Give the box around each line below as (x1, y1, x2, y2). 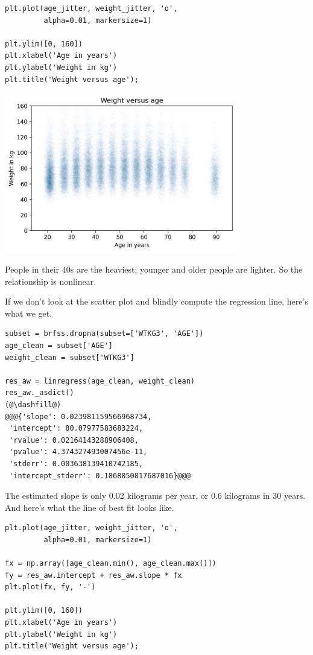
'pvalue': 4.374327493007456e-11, (9, 448, 148, 457)
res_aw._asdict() (5, 388, 74, 397)
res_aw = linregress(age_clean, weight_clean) (5, 376, 195, 385)
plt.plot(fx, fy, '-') (5, 583, 96, 592)
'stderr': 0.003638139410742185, (9, 459, 144, 468)
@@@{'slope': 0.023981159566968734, (5, 412, 152, 421)
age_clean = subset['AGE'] (5, 341, 113, 350)
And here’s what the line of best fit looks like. (5, 501, 174, 513)
